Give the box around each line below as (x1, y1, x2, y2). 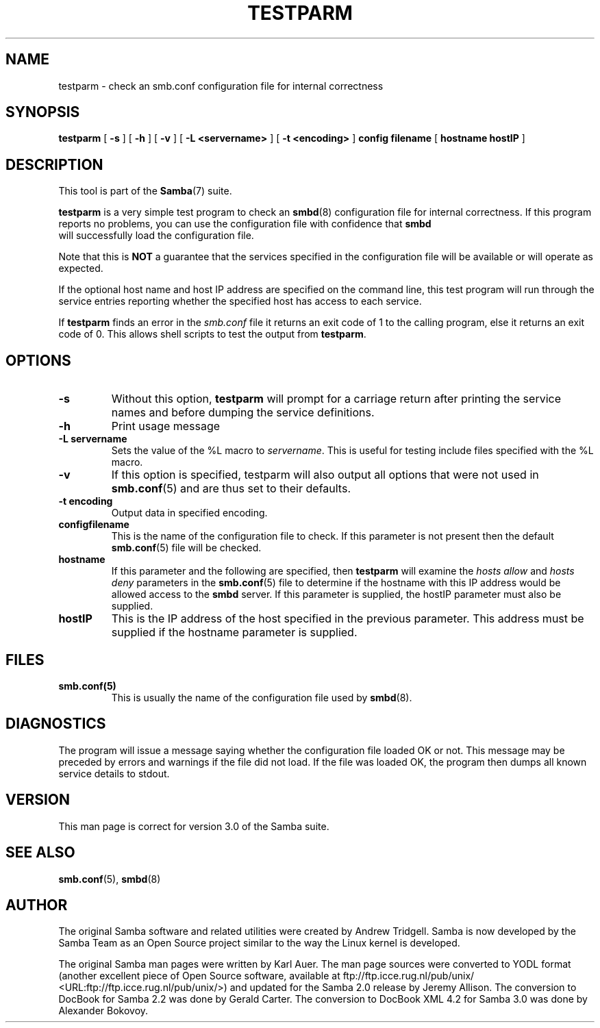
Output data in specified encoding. (111, 507, 268, 519)
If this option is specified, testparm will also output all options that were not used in (111, 468, 539, 482)
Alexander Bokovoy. (58, 1005, 149, 1017)
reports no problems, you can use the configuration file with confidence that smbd (58, 218, 432, 230)
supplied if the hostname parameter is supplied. (111, 625, 358, 640)
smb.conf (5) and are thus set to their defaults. (111, 481, 351, 496)
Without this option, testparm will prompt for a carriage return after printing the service (111, 392, 561, 406)
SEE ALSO (5, 844, 75, 862)
